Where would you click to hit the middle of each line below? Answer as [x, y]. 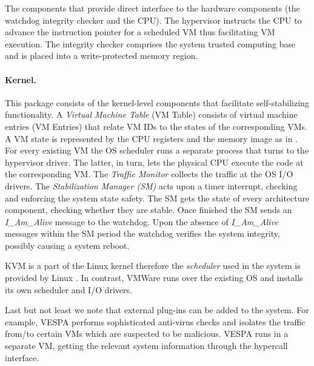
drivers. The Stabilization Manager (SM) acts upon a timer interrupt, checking [151, 185]
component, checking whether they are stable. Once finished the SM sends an [149, 210]
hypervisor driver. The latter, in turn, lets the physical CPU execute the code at [154, 162]
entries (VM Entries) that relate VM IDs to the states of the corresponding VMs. [156, 126]
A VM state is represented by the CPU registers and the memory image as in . [152, 138]
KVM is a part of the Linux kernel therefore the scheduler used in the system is [153, 266]
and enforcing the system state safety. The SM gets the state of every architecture [157, 198]
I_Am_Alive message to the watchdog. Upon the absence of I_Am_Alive [142, 221]
